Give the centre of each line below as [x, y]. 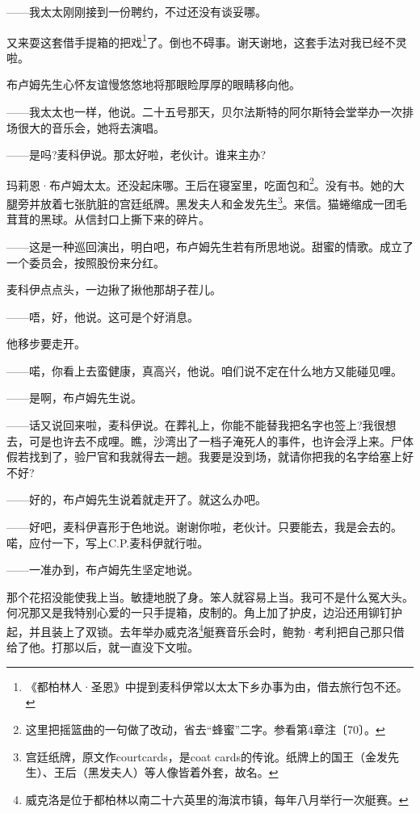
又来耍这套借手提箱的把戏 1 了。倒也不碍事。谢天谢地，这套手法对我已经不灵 [207, 40]
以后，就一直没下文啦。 [136, 647]
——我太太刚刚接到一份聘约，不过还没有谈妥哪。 [136, 11]
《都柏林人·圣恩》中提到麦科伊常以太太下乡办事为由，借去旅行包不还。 [216, 686]
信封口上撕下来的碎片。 [147, 219]
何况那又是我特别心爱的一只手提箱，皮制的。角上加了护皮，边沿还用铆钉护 [204, 612]
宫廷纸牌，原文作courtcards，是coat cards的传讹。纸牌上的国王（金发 [207, 756]
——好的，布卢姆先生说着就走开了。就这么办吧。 [136, 499]
